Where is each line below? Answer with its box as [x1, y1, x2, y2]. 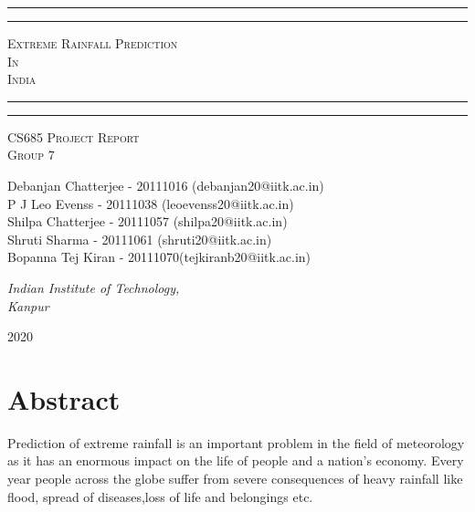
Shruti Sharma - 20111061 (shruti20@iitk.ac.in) [7, 229, 272, 248]
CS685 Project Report [7, 127, 140, 146]
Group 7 [7, 145, 55, 164]
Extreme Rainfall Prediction [7, 34, 178, 52]
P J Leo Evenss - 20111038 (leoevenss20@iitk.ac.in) [7, 193, 294, 213]
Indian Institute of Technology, [7, 277, 180, 297]
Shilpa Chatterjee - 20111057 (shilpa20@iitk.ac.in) [7, 212, 288, 231]
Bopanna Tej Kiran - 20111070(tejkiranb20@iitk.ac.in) [7, 247, 311, 266]
